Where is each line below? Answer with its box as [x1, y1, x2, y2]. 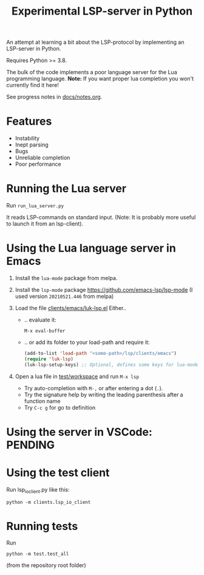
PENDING [6, 438, 55, 452]
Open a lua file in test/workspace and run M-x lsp [15, 373, 140, 380]
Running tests [6, 519, 78, 533]
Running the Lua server [6, 182, 126, 196]
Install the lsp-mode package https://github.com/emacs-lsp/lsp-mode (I [15, 286, 193, 293]
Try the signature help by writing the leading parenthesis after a [24, 391, 183, 398]
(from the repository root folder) [6, 562, 86, 569]
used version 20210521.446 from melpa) [15, 293, 114, 300]
